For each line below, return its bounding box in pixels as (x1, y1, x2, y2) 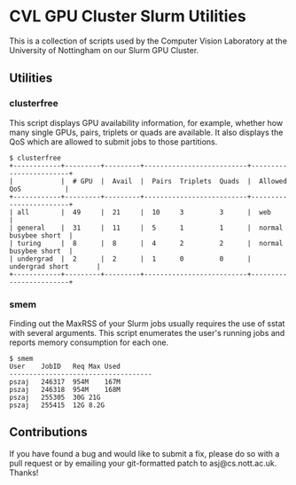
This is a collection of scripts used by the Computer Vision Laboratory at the (9, 35, 288, 46)
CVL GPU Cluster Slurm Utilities (9, 6, 246, 27)
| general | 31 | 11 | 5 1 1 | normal (9, 223, 284, 232)
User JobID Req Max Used (9, 362, 121, 371)
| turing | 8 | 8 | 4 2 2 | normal (9, 239, 284, 247)
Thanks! (9, 467, 39, 478)
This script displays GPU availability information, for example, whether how (9, 117, 284, 128)
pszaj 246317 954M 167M (9, 377, 121, 387)
